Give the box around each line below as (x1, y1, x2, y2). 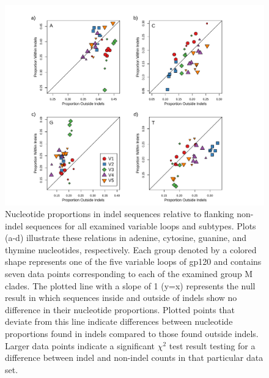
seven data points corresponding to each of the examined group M (5, 267, 253, 280)
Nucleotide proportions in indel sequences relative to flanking (5, 207, 234, 220)
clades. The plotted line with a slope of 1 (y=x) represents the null (5, 279, 256, 292)
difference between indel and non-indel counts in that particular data (5, 351, 263, 364)
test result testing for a (169, 339, 256, 352)
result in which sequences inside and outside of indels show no (5, 291, 237, 304)
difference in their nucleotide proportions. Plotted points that (5, 303, 235, 316)
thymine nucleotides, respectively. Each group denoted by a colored (5, 243, 257, 256)
